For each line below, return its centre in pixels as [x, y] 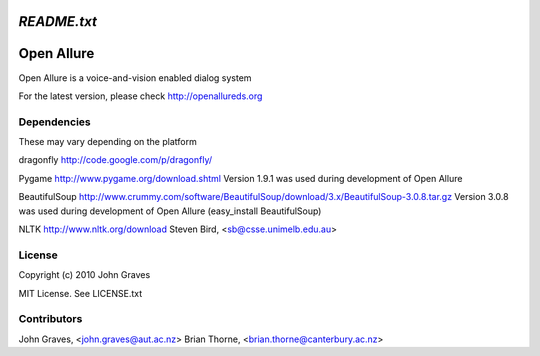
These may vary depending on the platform [107, 142]
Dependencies [55, 122]
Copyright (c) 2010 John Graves [84, 275]
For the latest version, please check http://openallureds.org [140, 96]
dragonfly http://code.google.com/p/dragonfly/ [115, 160]
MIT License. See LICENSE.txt [80, 293]
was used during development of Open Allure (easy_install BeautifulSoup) [170, 211]
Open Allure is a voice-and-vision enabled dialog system [135, 77]
